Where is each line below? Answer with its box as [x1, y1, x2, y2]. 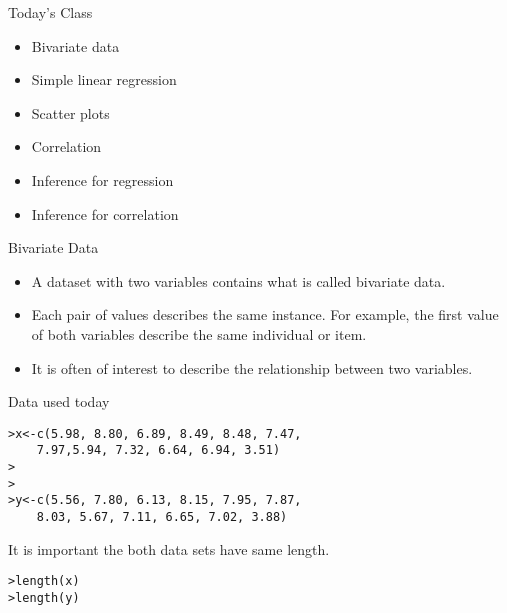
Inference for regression [31, 169, 174, 190]
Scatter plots [31, 102, 110, 123]
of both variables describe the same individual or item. [31, 323, 367, 344]
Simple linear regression [31, 69, 177, 90]
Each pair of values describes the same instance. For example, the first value [31, 304, 499, 325]
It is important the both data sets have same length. [8, 538, 330, 559]
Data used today [8, 391, 110, 412]
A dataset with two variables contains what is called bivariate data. [31, 270, 446, 291]
